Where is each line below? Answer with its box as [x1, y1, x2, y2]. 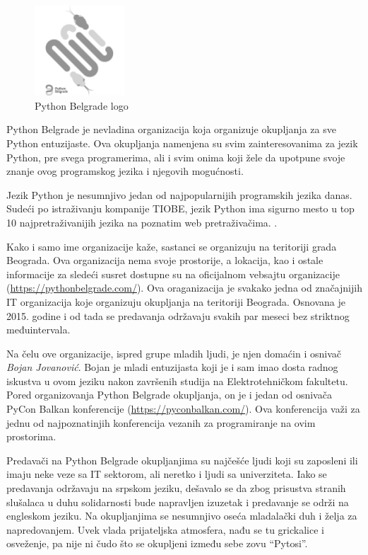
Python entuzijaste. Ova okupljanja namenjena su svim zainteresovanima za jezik [6, 135, 358, 150]
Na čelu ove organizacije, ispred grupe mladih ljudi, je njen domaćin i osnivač [6, 345, 341, 360]
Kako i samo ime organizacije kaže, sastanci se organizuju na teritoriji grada [6, 239, 337, 253]
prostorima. [6, 429, 57, 444]
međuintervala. [6, 322, 71, 337]
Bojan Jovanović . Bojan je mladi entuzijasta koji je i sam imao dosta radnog [6, 360, 338, 374]
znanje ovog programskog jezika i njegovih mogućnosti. [6, 164, 244, 178]
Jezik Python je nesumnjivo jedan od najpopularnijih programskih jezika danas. [6, 187, 352, 202]
